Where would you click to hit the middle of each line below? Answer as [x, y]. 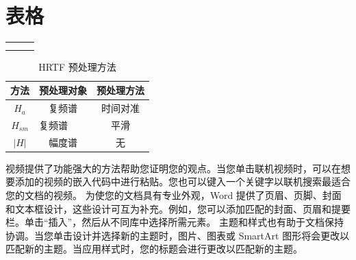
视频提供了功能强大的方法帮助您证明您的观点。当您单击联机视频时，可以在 [173, 168]
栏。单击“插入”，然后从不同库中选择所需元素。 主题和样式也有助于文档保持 [175, 222]
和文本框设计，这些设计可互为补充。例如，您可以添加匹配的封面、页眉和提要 [178, 208]
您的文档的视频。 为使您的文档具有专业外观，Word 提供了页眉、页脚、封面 [174, 195]
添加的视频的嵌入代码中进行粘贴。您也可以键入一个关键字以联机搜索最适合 [182, 181]
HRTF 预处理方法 [77, 66]
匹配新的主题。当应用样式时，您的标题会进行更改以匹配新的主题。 [154, 249]
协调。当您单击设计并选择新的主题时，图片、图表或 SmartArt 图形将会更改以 [178, 235]
